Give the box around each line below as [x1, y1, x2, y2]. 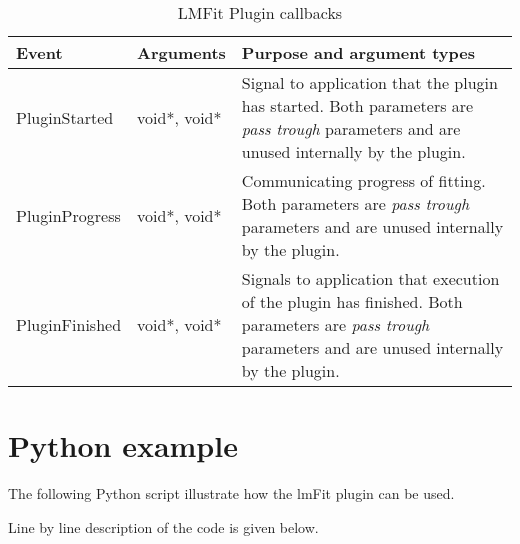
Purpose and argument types [241, 41, 475, 64]
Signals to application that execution [241, 267, 500, 290]
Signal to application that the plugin [241, 71, 498, 94]
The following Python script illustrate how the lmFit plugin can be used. [8, 483, 455, 504]
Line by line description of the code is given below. [8, 516, 319, 537]
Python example [8, 425, 238, 466]
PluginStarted [16, 105, 114, 129]
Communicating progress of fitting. [241, 169, 486, 192]
